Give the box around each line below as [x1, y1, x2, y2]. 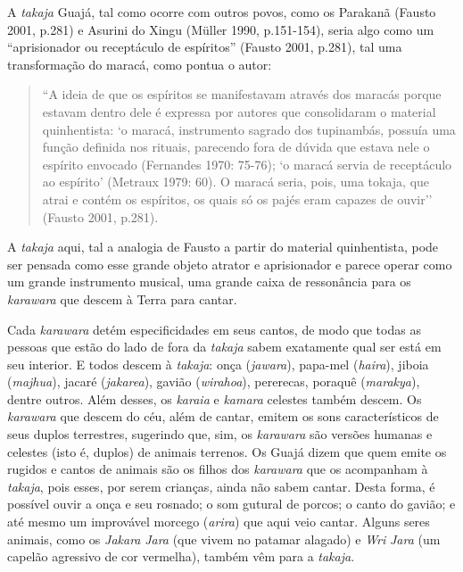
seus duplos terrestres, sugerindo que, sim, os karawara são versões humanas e [7, 425, 433, 444]
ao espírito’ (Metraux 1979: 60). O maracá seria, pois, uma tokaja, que [42, 172, 430, 191]
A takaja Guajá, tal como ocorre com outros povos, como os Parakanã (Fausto [7, 3, 436, 21]
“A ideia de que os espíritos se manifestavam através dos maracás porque [42, 85, 442, 104]
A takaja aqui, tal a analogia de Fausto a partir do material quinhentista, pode [7, 237, 439, 256]
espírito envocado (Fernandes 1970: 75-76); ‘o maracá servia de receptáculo [42, 154, 452, 173]
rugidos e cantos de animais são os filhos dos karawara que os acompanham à [7, 460, 428, 478]
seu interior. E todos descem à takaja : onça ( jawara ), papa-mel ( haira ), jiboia [7, 354, 429, 373]
